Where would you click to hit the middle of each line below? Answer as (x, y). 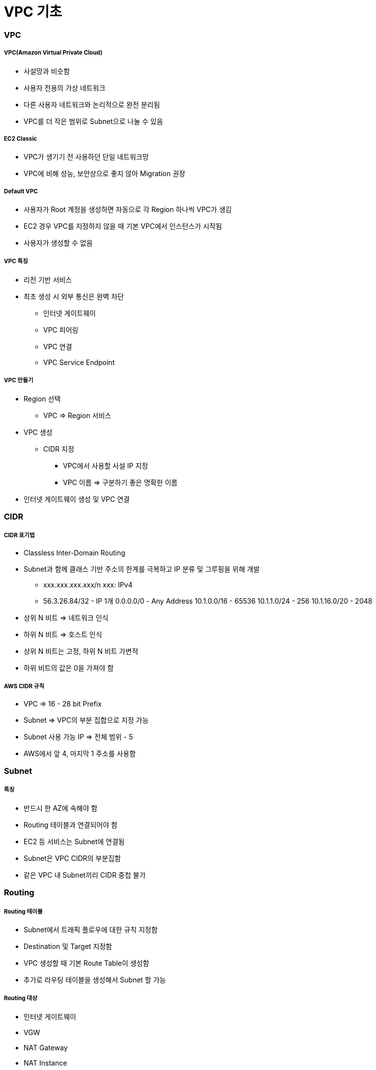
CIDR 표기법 (19, 535)
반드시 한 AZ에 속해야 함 (61, 808)
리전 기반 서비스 (48, 279)
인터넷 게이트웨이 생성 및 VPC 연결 (77, 499)
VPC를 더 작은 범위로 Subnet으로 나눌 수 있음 (93, 121)
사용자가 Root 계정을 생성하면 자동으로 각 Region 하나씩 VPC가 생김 (128, 210)
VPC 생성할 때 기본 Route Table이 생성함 (87, 963)
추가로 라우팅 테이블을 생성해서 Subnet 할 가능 (95, 979)
